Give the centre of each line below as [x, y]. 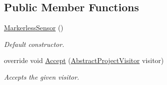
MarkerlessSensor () [34, 28]
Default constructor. [34, 44]
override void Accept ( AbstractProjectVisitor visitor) [84, 60]
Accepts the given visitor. [42, 76]
